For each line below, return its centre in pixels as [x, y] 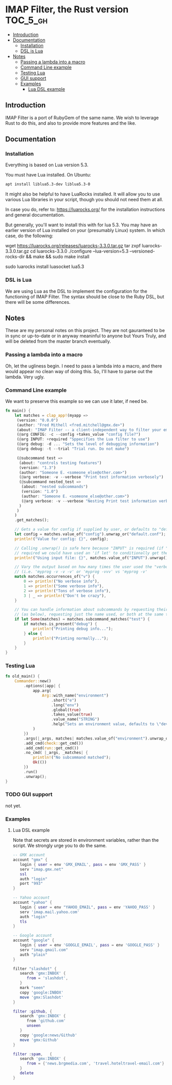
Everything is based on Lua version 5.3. [47, 165]
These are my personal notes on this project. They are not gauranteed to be [85, 331]
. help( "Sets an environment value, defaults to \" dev [110, 724]
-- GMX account [29, 855]
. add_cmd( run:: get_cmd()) [51, 748]
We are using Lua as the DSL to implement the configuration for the [76, 291]
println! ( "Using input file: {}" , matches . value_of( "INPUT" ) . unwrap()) [92, 558]
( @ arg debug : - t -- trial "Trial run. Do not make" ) [73, 449]
